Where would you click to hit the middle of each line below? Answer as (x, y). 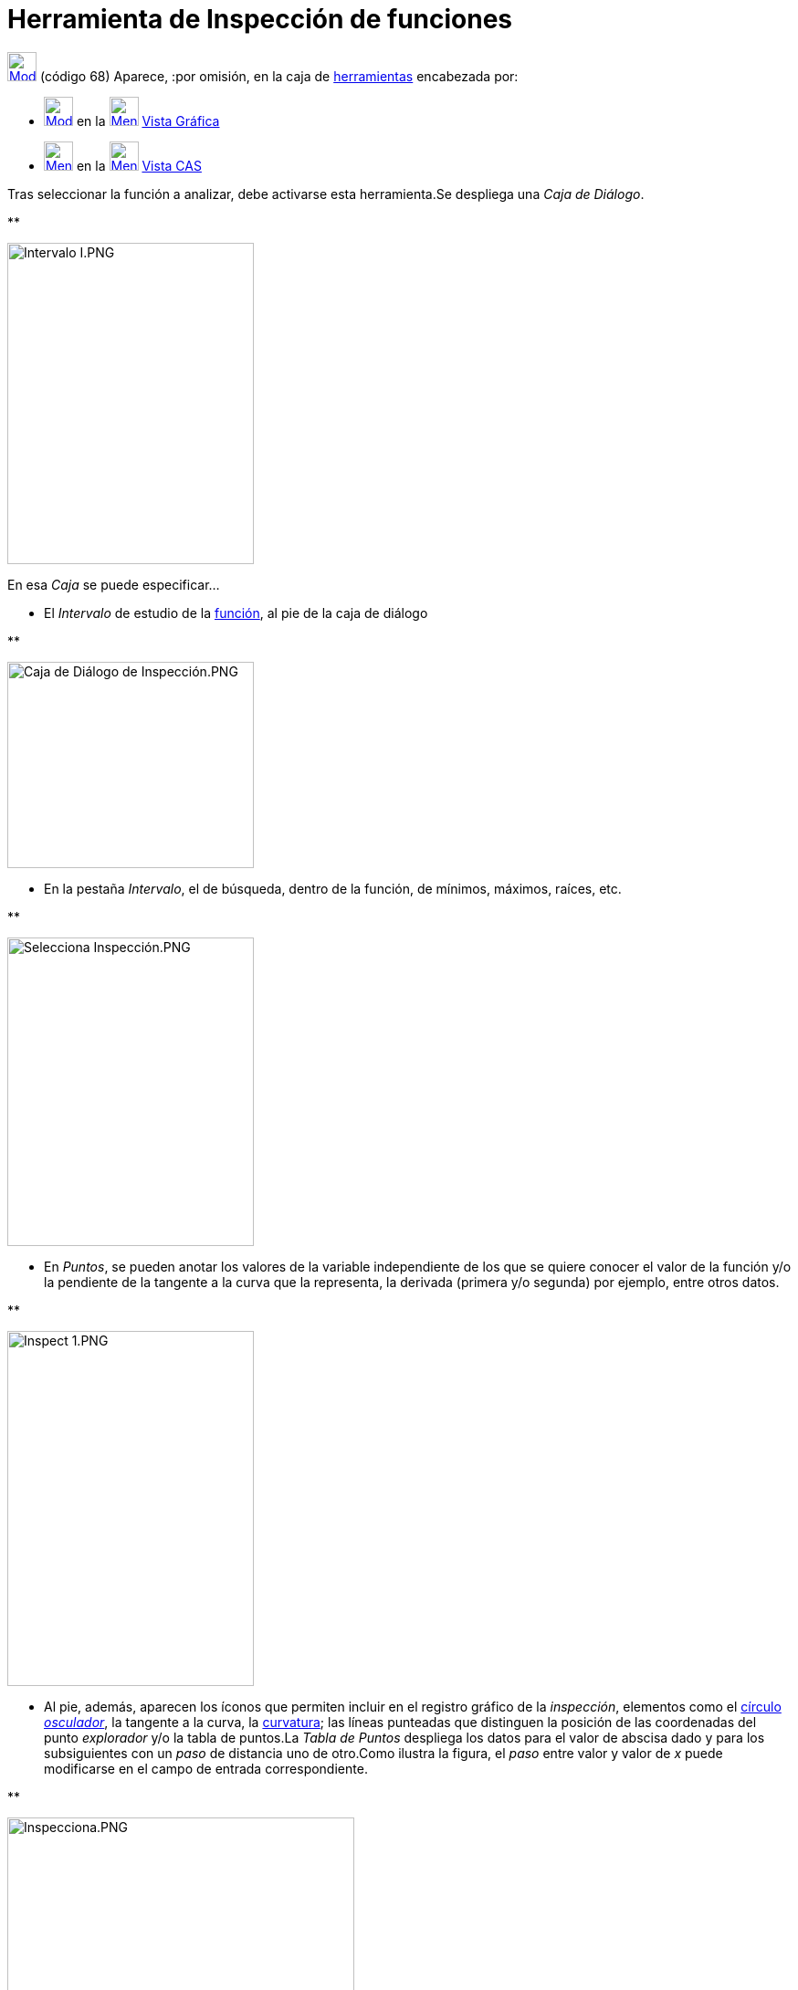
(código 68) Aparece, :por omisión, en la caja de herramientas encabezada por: (279, 76)
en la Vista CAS (139, 165)
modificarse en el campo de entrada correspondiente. (206, 1768)
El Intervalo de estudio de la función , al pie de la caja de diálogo (236, 613)
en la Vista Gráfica (148, 120)
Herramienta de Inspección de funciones (260, 19)
